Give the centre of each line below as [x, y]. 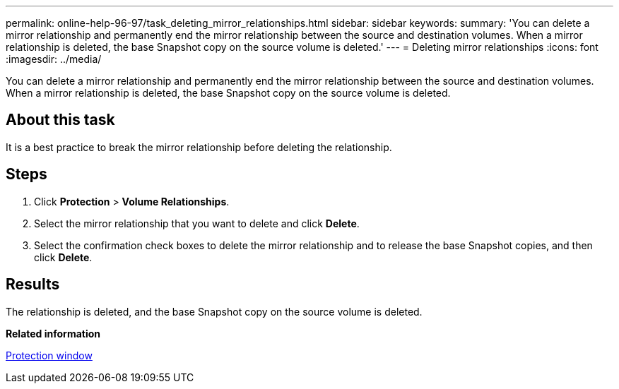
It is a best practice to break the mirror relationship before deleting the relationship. [199, 147]
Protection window [49, 355]
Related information [53, 333]
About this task [60, 120]
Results [33, 285]
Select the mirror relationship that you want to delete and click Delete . [197, 223]
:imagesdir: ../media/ [54, 59]
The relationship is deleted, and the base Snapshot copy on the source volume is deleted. [214, 311]
